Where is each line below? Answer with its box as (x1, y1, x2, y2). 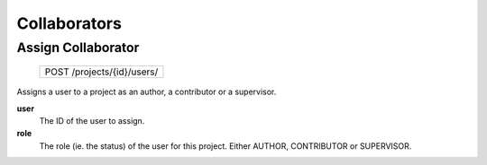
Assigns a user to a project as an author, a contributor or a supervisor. (16, 86, 277, 98)
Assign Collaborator (16, 39, 140, 56)
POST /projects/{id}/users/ (44, 65, 159, 78)
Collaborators (16, 13, 122, 33)
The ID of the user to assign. (39, 115, 145, 126)
